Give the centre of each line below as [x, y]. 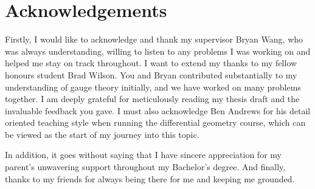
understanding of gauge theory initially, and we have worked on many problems [153, 87]
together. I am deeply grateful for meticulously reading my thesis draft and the [152, 99]
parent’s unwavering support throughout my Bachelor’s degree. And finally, [145, 167]
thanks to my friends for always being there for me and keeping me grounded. [150, 178]
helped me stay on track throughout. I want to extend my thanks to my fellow [151, 63]
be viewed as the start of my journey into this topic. [102, 134]
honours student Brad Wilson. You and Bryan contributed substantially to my [151, 74]
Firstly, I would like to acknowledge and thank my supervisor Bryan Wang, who [154, 39]
